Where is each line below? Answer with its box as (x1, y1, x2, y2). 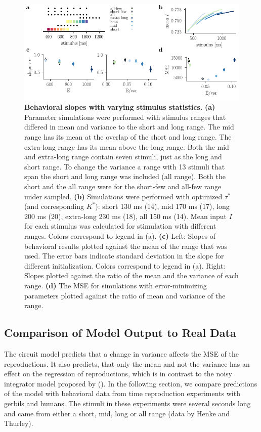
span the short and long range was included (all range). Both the (24, 171, 226, 182)
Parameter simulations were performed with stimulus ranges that (24, 111, 226, 122)
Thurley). (4, 418, 33, 428)
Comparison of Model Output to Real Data (4, 325, 236, 340)
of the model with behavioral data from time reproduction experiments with (4, 388, 240, 399)
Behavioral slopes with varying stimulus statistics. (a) (24, 102, 215, 112)
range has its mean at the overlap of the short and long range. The (24, 132, 232, 142)
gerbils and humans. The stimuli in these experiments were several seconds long (4, 398, 251, 408)
